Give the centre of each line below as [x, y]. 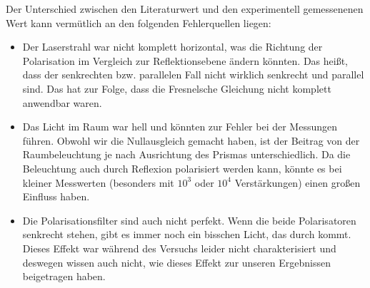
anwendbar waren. [62, 102]
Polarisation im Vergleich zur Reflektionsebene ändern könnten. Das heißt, [185, 60]
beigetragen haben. [64, 276]
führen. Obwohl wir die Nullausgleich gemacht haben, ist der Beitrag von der [191, 140]
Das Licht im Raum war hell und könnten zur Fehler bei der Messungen [180, 127]
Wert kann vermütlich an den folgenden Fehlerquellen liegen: [139, 22]
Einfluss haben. [56, 196]
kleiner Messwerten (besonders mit [98, 182]
